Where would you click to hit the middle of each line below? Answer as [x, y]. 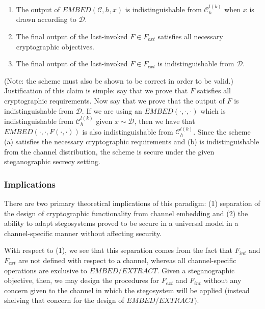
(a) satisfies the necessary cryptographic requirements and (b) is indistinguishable [132, 141]
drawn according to [46, 19]
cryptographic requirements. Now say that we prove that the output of [114, 100]
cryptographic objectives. [55, 46]
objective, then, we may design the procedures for [82, 280]
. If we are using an [112, 110]
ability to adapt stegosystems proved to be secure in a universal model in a [121, 223]
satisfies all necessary [190, 36]
